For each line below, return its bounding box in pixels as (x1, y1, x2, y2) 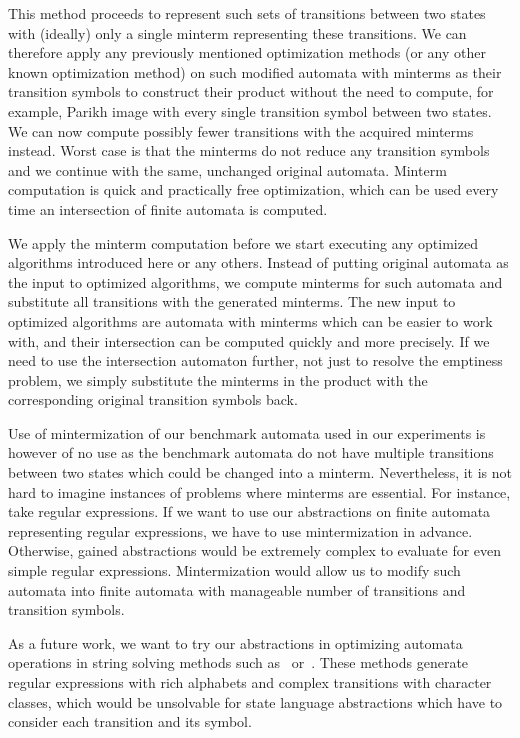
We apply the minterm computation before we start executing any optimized (8, 232, 478, 253)
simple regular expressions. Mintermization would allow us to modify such (8, 560, 461, 581)
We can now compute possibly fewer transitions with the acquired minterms (8, 120, 474, 141)
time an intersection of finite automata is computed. (8, 198, 328, 219)
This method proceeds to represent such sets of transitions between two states (8, 3, 486, 23)
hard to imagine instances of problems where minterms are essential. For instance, (8, 481, 511, 502)
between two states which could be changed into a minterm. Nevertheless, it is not (8, 462, 512, 483)
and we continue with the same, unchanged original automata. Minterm (8, 159, 447, 180)
